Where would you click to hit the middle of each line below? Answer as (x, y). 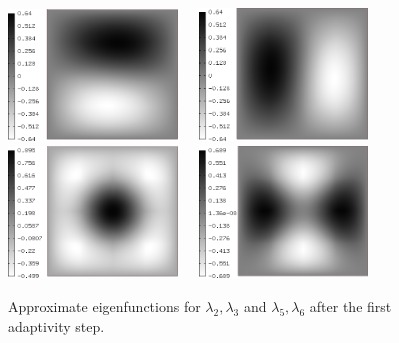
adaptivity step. (56, 325)
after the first (350, 306)
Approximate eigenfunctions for (104, 306)
